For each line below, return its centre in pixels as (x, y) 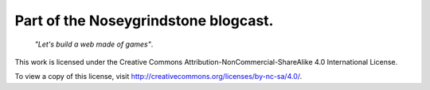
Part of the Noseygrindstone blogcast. (144, 21)
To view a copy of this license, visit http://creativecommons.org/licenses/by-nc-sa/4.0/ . (158, 77)
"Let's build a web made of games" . (94, 44)
